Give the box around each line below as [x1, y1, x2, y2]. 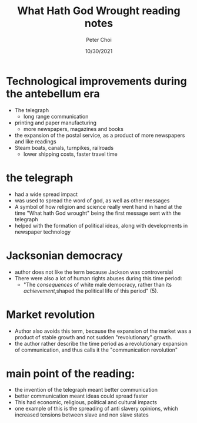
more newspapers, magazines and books [23, 125, 123, 132]
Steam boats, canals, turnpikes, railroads [14, 144, 114, 151]
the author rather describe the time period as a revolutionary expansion [14, 340, 188, 347]
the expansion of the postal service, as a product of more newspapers [14, 132, 185, 139]
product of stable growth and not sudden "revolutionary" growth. [14, 333, 172, 340]
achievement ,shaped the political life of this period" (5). [23, 287, 159, 294]
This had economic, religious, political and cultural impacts [14, 399, 158, 406]
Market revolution [6, 308, 95, 321]
